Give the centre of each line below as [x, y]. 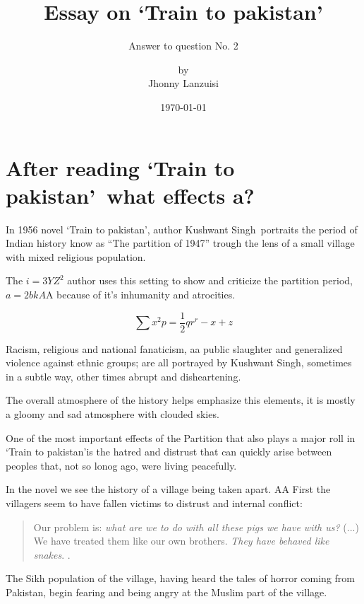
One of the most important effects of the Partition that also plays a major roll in [181, 437]
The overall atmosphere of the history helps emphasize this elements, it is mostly [181, 400]
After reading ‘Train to [120, 167]
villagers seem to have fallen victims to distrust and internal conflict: [154, 503]
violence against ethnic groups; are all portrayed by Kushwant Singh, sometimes [179, 362]
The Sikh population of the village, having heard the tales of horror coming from [180, 578]
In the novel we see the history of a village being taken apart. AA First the [168, 489]
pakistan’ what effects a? [130, 195]
